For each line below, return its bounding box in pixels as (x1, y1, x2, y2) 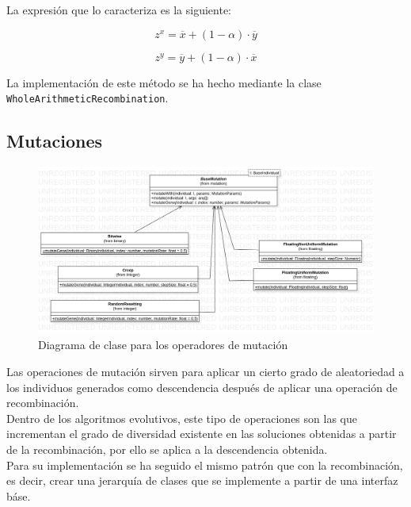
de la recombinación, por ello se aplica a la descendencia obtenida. (6, 440, 328, 457)
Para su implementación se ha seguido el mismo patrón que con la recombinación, (6, 456, 403, 473)
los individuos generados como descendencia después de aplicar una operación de (6, 378, 398, 395)
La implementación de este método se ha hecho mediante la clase (6, 74, 322, 90)
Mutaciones (6, 129, 103, 153)
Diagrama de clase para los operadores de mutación (38, 336, 288, 353)
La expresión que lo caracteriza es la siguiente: (6, 2, 232, 17)
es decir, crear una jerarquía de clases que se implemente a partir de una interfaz (6, 472, 398, 489)
